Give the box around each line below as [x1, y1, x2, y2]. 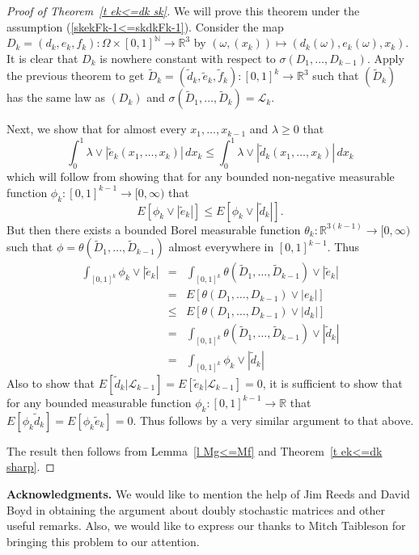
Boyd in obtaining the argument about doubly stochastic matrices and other [6, 501, 386, 518]
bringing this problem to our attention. [6, 532, 200, 549]
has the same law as [6, 89, 105, 106]
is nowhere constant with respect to [99, 49, 276, 66]
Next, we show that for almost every [6, 120, 187, 137]
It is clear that [6, 49, 78, 66]
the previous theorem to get [6, 67, 145, 84]
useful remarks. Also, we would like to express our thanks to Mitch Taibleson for [6, 517, 406, 534]
